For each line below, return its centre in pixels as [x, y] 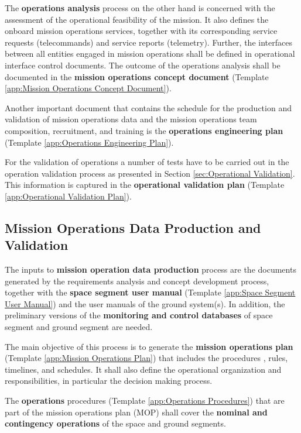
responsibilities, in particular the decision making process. [109, 381]
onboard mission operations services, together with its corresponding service [141, 31]
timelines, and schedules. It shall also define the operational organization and [143, 369]
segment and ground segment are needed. [79, 327]
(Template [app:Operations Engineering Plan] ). [89, 142]
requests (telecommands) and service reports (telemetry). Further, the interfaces [148, 42]
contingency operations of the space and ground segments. [115, 423]
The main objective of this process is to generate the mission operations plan [149, 346]
